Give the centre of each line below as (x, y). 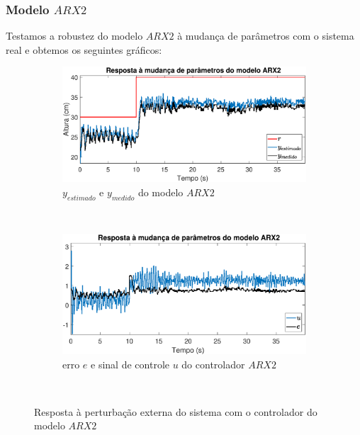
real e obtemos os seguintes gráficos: (84, 49)
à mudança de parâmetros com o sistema (266, 36)
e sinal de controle (130, 364)
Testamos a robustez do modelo (74, 36)
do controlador (213, 364)
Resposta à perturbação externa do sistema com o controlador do (176, 411)
